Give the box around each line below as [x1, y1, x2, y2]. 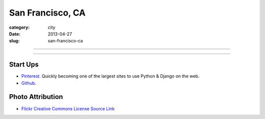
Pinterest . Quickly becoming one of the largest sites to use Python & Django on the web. [21, 73, 200, 79]
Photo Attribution [9, 93, 63, 101]
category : [9, 24, 30, 30]
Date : [9, 31, 21, 37]
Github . [21, 80, 36, 86]
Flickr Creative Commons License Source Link [21, 105, 115, 112]
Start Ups [9, 60, 39, 69]
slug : [9, 38, 20, 44]
